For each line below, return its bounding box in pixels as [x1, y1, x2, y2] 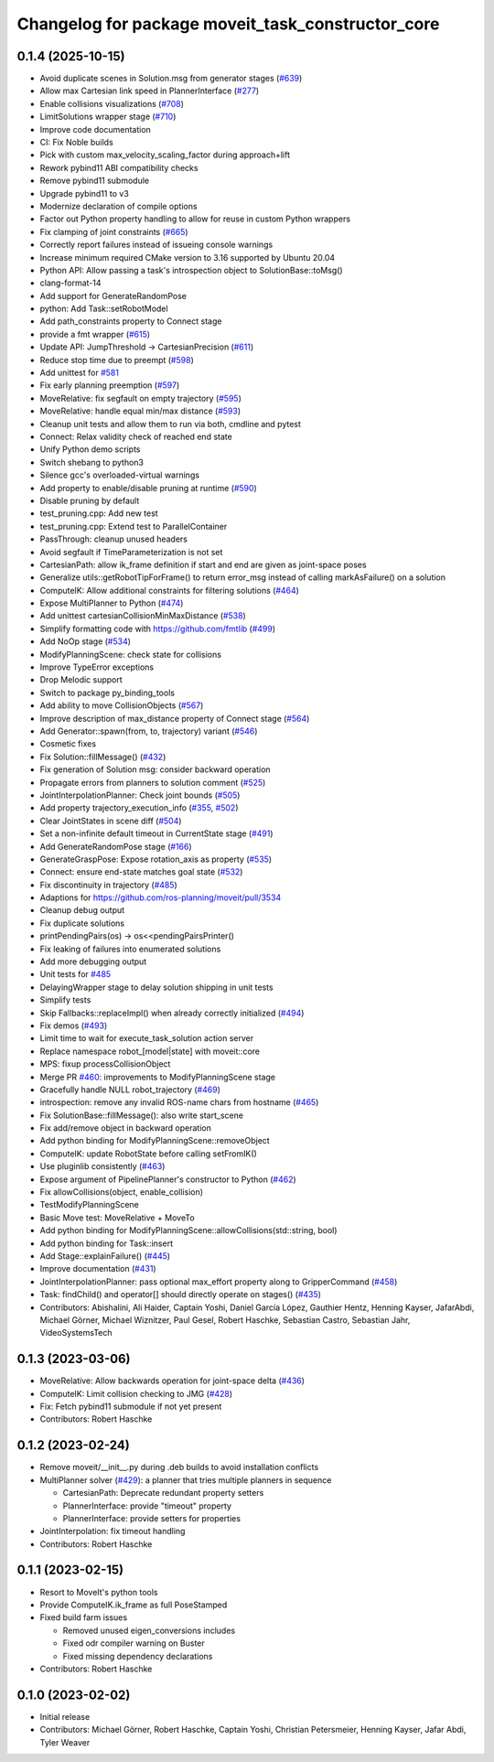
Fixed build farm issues [39, 1612, 128, 1623]
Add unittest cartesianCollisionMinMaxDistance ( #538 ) [39, 610, 246, 621]
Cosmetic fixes [39, 738, 96, 749]
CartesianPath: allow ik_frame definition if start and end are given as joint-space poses [39, 559, 367, 570]
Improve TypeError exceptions [39, 661, 155, 672]
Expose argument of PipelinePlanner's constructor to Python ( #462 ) [39, 1174, 296, 1185]
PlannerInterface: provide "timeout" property [62, 1500, 232, 1511]
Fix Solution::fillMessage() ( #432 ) [39, 751, 166, 762]
